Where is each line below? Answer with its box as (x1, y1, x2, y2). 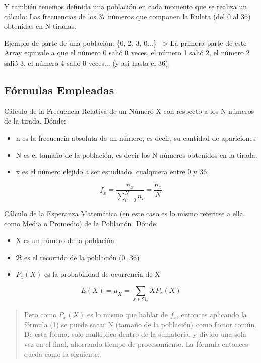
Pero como (24, 309, 57, 320)
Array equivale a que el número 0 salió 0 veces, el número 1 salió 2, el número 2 (4, 47, 250, 58)
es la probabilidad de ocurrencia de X (44, 269, 160, 279)
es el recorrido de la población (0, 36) (24, 252, 140, 262)
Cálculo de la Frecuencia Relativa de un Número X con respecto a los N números (4, 105, 254, 116)
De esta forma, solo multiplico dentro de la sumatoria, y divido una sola (24, 329, 246, 339)
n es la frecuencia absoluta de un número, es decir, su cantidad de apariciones (16, 132, 256, 143)
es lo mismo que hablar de (87, 309, 168, 320)
